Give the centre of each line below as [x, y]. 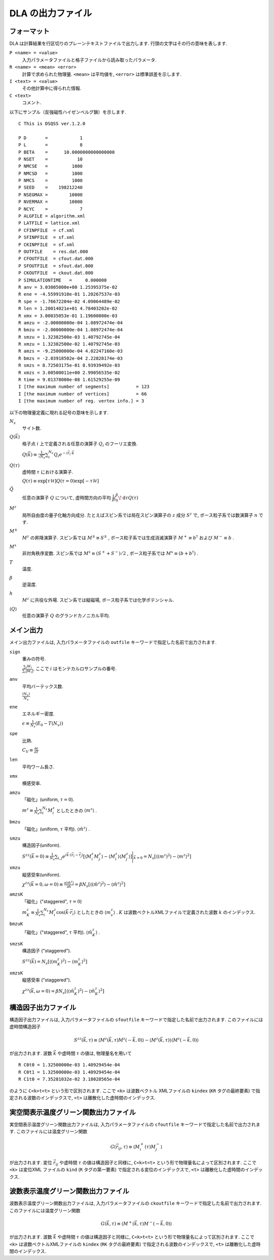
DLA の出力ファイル [51, 13]
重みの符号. [34, 659]
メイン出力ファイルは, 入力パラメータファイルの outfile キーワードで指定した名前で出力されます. [113, 642]
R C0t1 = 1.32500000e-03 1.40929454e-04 [69, 1072]
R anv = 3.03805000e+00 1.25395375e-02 [68, 287]
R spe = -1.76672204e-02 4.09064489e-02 [69, 301]
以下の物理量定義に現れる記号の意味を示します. [59, 412]
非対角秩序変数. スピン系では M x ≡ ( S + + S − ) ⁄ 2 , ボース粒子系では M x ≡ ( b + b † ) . [110, 553]
